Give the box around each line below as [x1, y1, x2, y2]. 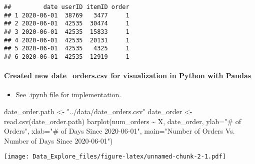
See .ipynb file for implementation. [15, 89, 121, 100]
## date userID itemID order [4, 3, 129, 10]
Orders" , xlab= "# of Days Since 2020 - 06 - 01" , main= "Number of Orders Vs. [4, 126, 235, 136]
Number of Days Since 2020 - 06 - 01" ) [4, 135, 113, 146]
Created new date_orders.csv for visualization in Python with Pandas [4, 70, 251, 81]
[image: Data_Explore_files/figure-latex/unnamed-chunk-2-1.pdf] [4, 153, 226, 161]
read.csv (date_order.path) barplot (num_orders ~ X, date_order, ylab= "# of [4, 116, 241, 126]
